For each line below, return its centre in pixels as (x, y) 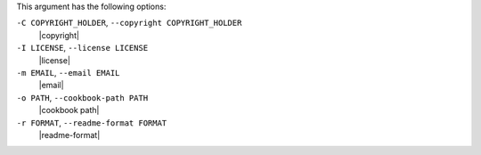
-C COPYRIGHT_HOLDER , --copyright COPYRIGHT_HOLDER (129, 23)
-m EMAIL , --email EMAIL (68, 72)
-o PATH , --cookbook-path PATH (82, 97)
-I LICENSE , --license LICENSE (82, 48)
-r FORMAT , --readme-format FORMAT (92, 122)
